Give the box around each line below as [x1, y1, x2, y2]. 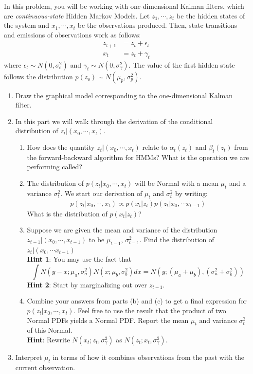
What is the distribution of [27, 208, 108, 218]
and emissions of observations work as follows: [4, 29, 141, 39]
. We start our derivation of [60, 188, 143, 198]
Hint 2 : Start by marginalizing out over [27, 279, 147, 289]
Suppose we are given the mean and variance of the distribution [27, 225, 217, 235]
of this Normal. [27, 325, 72, 335]
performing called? [27, 161, 82, 172]
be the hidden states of [177, 10, 245, 20]
